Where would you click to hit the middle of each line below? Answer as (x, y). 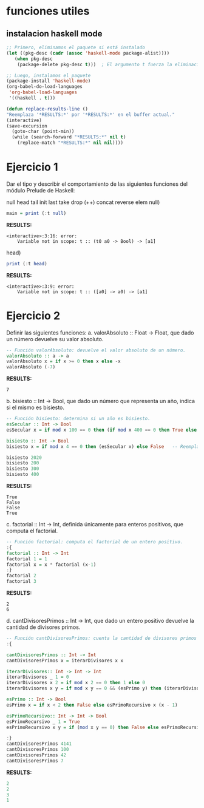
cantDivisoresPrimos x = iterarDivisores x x (65, 660)
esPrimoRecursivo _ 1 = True (43, 721)
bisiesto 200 (23, 463)
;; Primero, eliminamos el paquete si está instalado (76, 47)
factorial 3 (21, 582)
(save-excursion (27, 126)
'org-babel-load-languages (43, 92)
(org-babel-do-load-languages (45, 87)
